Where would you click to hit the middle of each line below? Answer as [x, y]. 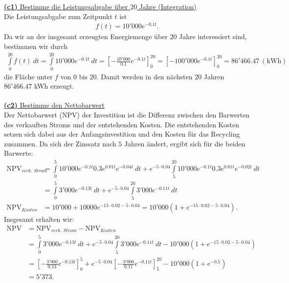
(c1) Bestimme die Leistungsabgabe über [66, 6]
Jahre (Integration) [168, 6]
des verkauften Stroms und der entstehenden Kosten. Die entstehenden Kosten [122, 124]
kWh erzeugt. [54, 86]
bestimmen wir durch [36, 46]
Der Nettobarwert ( [33, 115]
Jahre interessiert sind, [213, 36]
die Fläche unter [28, 76]
